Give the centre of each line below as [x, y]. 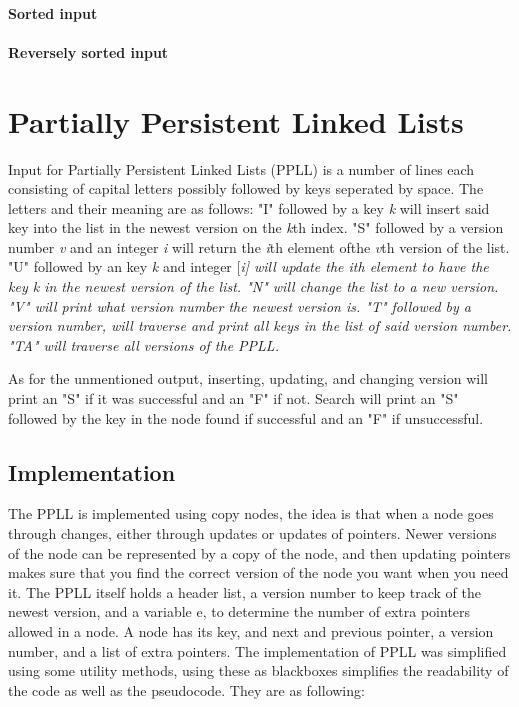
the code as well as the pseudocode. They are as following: [186, 689]
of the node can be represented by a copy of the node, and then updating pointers [259, 552]
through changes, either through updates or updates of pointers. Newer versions [252, 533]
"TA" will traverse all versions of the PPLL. [143, 344]
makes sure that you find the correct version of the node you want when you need [258, 572]
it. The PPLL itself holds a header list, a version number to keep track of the [244, 591]
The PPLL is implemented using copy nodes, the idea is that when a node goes [251, 513]
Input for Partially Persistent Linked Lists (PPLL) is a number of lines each [241, 168]
